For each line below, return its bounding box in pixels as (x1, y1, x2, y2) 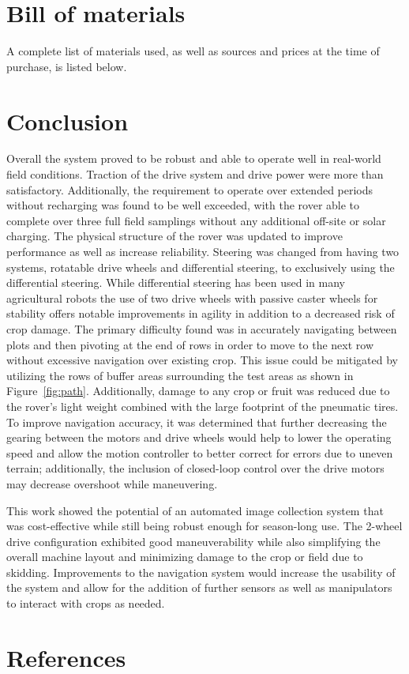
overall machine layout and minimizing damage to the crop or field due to (6, 548, 363, 565)
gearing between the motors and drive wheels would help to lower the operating (6, 429, 392, 446)
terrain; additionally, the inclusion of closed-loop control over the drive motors (6, 460, 385, 476)
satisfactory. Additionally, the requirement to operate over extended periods (6, 181, 373, 198)
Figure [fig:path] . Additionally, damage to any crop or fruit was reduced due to (6, 382, 390, 399)
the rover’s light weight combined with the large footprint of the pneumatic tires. (6, 397, 399, 414)
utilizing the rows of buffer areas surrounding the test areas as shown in (6, 367, 354, 383)
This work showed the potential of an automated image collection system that (6, 502, 384, 518)
